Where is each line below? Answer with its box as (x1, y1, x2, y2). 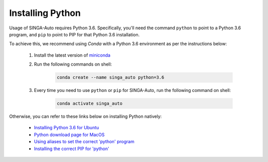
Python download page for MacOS (34, 132, 105, 138)
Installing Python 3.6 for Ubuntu (34, 125, 99, 131)
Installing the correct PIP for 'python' (34, 146, 109, 152)
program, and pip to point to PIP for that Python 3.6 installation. (9, 31, 140, 37)
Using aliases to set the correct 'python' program (34, 139, 134, 145)
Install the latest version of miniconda (34, 52, 111, 58)
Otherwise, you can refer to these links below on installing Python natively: (9, 113, 162, 119)
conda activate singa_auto (57, 101, 123, 106)
